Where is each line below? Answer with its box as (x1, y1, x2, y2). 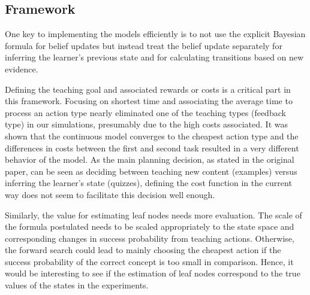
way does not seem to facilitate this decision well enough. (5, 188, 215, 200)
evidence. (5, 62, 38, 75)
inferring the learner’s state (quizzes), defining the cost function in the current (5, 177, 292, 189)
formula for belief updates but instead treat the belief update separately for (5, 39, 282, 51)
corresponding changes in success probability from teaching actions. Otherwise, (5, 232, 294, 244)
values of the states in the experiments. (5, 279, 149, 291)
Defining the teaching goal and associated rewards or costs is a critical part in (5, 83, 291, 95)
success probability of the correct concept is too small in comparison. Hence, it (5, 255, 294, 267)
